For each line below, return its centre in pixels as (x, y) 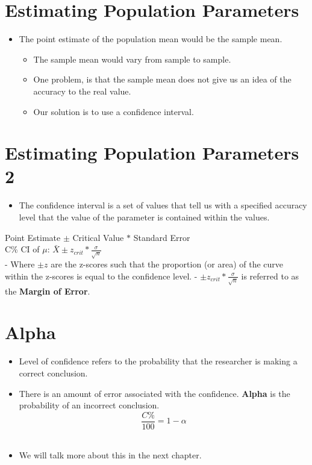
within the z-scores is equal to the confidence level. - (101, 276)
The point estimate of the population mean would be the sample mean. (151, 39)
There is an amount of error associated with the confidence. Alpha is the (154, 393)
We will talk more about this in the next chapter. (110, 455)
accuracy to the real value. (82, 91)
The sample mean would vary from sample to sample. (132, 59)
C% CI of (22, 249)
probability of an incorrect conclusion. (89, 405)
